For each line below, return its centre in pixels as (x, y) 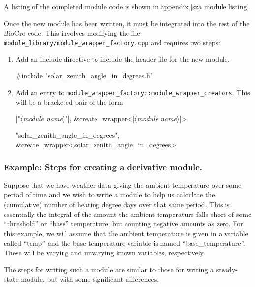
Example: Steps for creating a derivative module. (103, 166)
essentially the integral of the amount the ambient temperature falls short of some (128, 214)
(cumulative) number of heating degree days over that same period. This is (117, 204)
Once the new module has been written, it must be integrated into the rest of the (127, 23)
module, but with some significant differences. (90, 279)
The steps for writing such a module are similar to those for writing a (109, 269)
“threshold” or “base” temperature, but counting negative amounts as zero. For (124, 224)
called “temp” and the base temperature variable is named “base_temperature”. (125, 243)
